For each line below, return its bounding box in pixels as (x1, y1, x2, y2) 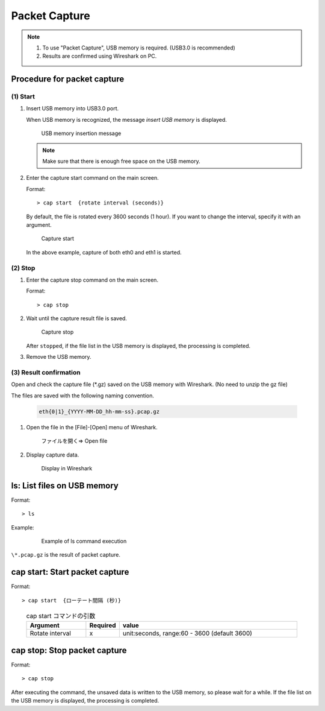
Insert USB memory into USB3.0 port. (26, 105, 119, 112)
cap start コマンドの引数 (26, 612, 96, 621)
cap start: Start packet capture (11, 567, 129, 577)
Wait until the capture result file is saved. (26, 315, 128, 322)
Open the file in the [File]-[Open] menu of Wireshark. (26, 423, 158, 431)
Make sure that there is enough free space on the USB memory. (42, 157, 201, 165)
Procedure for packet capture (11, 74, 125, 84)
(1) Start (11, 92, 36, 101)
